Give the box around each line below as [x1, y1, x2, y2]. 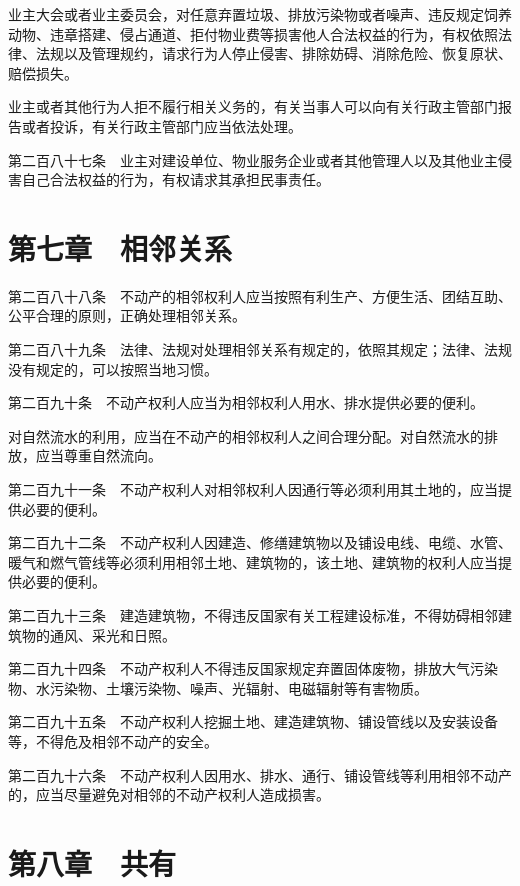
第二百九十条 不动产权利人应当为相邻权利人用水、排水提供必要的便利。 [8, 392, 484, 413]
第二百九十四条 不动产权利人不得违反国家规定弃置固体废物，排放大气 [8, 658, 470, 679]
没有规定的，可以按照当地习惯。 [8, 358, 218, 379]
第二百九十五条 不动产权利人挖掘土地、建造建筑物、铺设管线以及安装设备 [8, 711, 498, 732]
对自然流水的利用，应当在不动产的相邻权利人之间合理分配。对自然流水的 [8, 425, 484, 446]
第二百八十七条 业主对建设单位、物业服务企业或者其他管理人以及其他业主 [8, 149, 498, 170]
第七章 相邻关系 [8, 227, 233, 268]
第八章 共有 [8, 842, 177, 883]
